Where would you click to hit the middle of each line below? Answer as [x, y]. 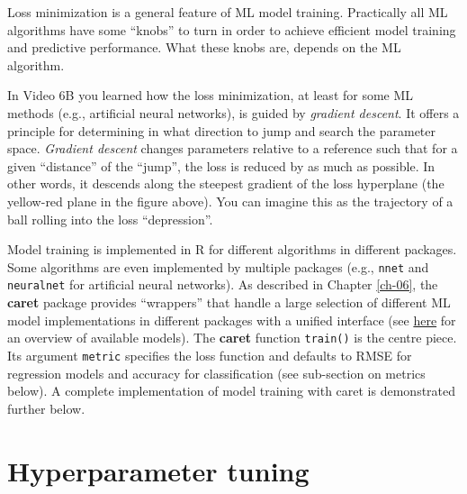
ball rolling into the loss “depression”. [110, 219]
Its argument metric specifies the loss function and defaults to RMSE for [210, 355]
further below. [46, 408]
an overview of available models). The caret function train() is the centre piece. [232, 338]
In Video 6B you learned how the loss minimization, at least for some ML [211, 95]
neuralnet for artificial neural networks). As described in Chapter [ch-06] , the [223, 284]
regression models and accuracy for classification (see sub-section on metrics [216, 373]
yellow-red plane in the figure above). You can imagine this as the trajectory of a [230, 201]
